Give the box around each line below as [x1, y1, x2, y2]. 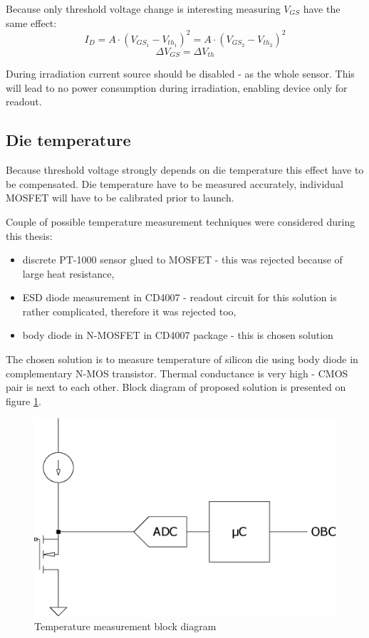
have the [303, 1, 341, 16]
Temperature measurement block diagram [34, 619, 217, 634]
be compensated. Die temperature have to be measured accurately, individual [6, 176, 343, 191]
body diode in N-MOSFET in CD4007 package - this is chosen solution [22, 328, 333, 342]
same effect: [6, 15, 57, 30]
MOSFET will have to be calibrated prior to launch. [6, 190, 234, 205]
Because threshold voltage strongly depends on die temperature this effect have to [6, 162, 364, 177]
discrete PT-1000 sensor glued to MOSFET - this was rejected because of [22, 252, 343, 267]
